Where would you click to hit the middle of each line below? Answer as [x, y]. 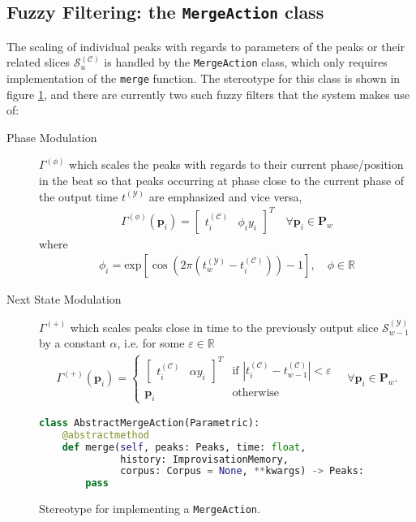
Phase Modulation [52, 137]
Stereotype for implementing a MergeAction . [150, 509]
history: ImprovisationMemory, [204, 459]
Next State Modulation [64, 299]
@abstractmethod [106, 435]
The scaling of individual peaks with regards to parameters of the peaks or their [206, 46]
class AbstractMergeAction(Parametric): [150, 423]
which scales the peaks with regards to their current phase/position [236, 164]
